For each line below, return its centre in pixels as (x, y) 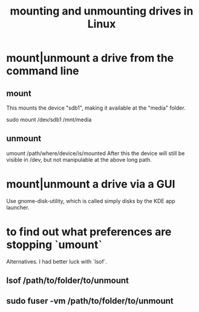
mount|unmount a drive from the (90, 58)
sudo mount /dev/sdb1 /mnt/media (49, 120)
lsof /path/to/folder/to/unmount (67, 281)
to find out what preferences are (89, 232)
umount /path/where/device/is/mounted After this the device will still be (96, 153)
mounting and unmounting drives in (102, 11)
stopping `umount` (54, 244)
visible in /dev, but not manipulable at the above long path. (79, 159)
